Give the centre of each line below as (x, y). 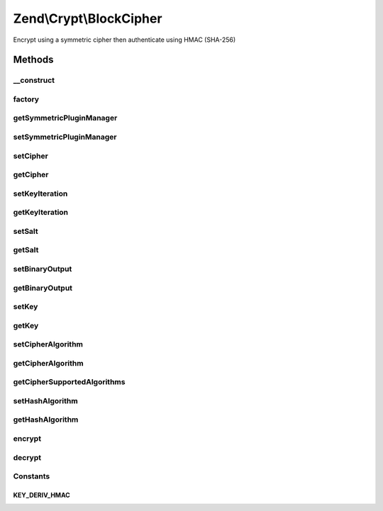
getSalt (26, 250)
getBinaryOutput (43, 288)
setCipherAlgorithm (48, 344)
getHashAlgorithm (46, 420)
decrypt (27, 457)
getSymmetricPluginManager (65, 118)
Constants (32, 476)
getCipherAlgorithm (49, 363)
